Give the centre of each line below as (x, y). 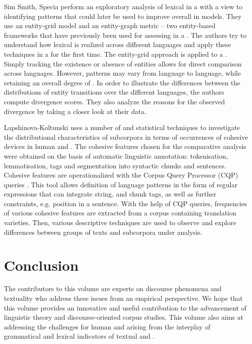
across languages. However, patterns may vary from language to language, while (122, 73)
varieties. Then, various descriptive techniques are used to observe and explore (120, 222)
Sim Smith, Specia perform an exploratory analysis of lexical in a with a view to (123, 6)
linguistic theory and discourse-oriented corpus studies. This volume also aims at (124, 317)
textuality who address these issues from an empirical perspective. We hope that (123, 298)
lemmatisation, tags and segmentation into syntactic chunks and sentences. (115, 165)
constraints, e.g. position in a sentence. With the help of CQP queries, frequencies (126, 203)
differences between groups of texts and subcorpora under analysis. (103, 232)
